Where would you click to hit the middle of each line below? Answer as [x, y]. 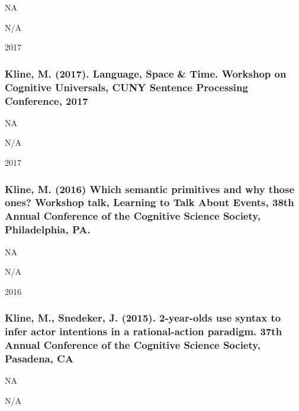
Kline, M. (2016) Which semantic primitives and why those [150, 189]
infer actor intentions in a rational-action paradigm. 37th [144, 331]
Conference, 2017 [46, 100]
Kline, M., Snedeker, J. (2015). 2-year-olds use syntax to [143, 318]
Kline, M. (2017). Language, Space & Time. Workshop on [146, 73]
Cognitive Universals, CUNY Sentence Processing [126, 87]
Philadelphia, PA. [48, 229]
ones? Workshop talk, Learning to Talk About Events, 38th [149, 202]
